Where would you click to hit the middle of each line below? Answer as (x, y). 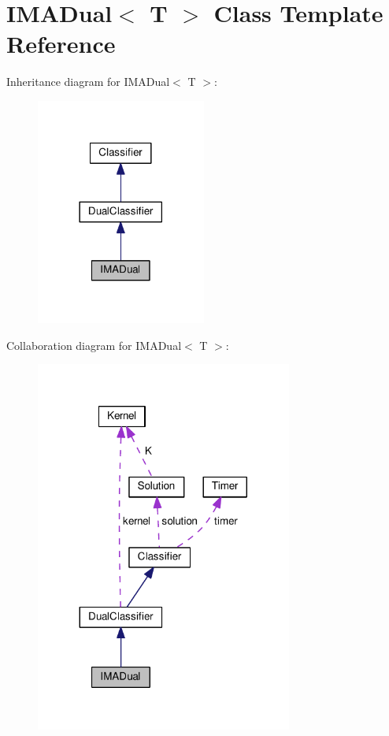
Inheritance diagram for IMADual (88, 82)
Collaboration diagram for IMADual (94, 345)
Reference (61, 44)
